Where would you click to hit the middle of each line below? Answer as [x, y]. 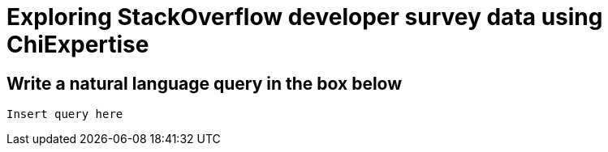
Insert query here [65, 114]
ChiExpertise [78, 44]
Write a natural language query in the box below [205, 83]
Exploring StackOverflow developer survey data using [305, 17]
